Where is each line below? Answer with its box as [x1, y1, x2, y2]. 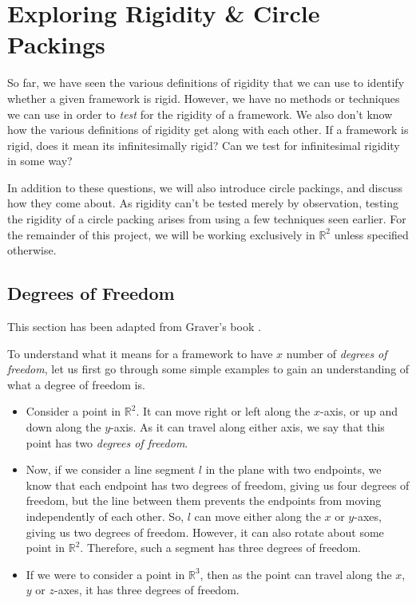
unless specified [334, 226, 409, 242]
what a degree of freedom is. [7, 376, 145, 392]
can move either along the [194, 507, 321, 524]
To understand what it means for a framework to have [7, 345, 273, 361]
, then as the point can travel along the [200, 566, 392, 582]
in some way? [7, 152, 73, 169]
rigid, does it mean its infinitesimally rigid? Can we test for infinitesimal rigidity [7, 136, 400, 153]
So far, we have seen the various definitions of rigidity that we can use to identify [7, 74, 405, 91]
